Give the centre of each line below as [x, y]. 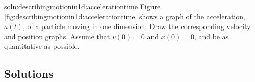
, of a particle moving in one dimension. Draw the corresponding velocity [137, 26]
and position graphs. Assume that [57, 36]
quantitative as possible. [42, 46]
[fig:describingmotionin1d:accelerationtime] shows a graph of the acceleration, [125, 16]
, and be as [211, 36]
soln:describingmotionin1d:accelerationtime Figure [82, 6]
